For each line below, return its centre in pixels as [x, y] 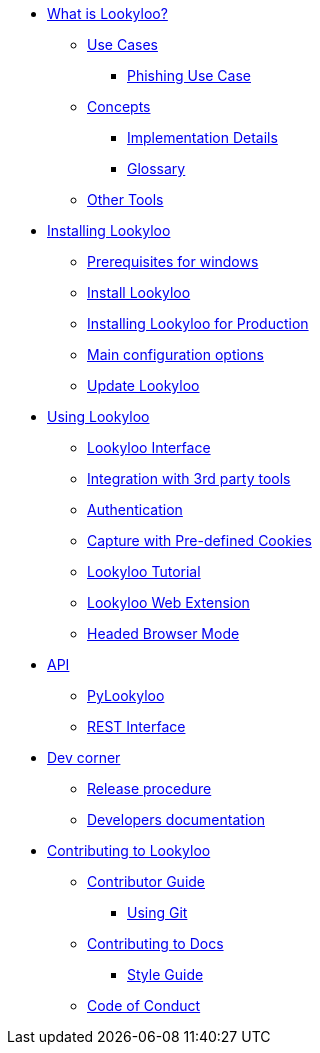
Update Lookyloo [143, 385]
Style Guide [165, 974]
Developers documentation [176, 819]
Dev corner [84, 757]
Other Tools [125, 199]
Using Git [157, 912]
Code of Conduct [144, 1005]
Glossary [156, 168]
